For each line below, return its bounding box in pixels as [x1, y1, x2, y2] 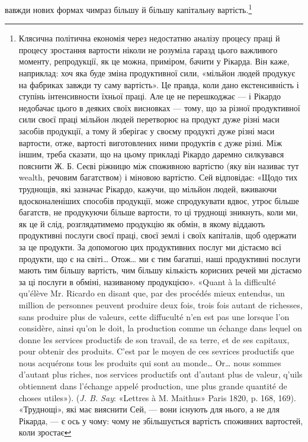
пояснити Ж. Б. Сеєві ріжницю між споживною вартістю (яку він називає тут [18, 159, 299, 172]
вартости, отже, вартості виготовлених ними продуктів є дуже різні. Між [18, 136, 282, 149]
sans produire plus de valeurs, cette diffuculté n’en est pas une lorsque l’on [18, 310, 290, 322]
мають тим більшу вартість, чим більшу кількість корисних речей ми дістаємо [18, 264, 302, 276]
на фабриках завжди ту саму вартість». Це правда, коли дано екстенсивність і [18, 78, 299, 91]
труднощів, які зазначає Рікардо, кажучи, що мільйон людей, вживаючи [18, 182, 277, 195]
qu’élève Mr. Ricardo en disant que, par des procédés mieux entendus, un [18, 287, 285, 299]
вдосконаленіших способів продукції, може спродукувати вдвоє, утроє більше [18, 194, 299, 207]
